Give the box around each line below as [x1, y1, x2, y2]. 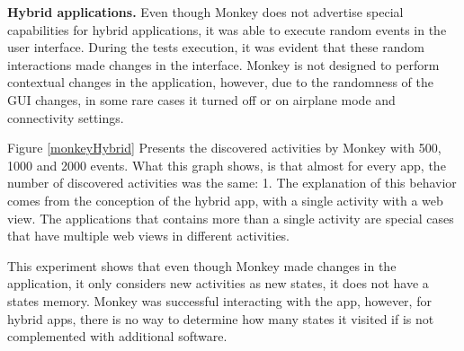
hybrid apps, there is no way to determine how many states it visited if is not [7, 309, 434, 328]
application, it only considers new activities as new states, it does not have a [7, 274, 429, 293]
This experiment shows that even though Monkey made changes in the [7, 256, 397, 275]
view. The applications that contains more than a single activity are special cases [7, 208, 454, 227]
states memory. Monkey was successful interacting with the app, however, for [7, 291, 432, 310]
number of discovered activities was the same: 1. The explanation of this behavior [7, 173, 457, 192]
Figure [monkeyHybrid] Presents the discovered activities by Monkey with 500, [7, 138, 442, 157]
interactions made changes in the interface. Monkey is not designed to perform [7, 55, 440, 74]
